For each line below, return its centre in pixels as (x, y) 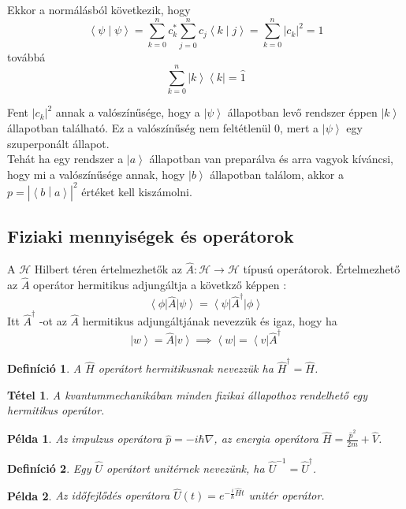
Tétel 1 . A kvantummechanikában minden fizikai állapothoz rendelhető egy (187, 394)
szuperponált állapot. (58, 143)
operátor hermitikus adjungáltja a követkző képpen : (160, 285)
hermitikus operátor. (56, 410)
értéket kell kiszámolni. (137, 191)
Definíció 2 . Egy (49, 468)
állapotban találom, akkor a (277, 174)
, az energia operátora (266, 438)
